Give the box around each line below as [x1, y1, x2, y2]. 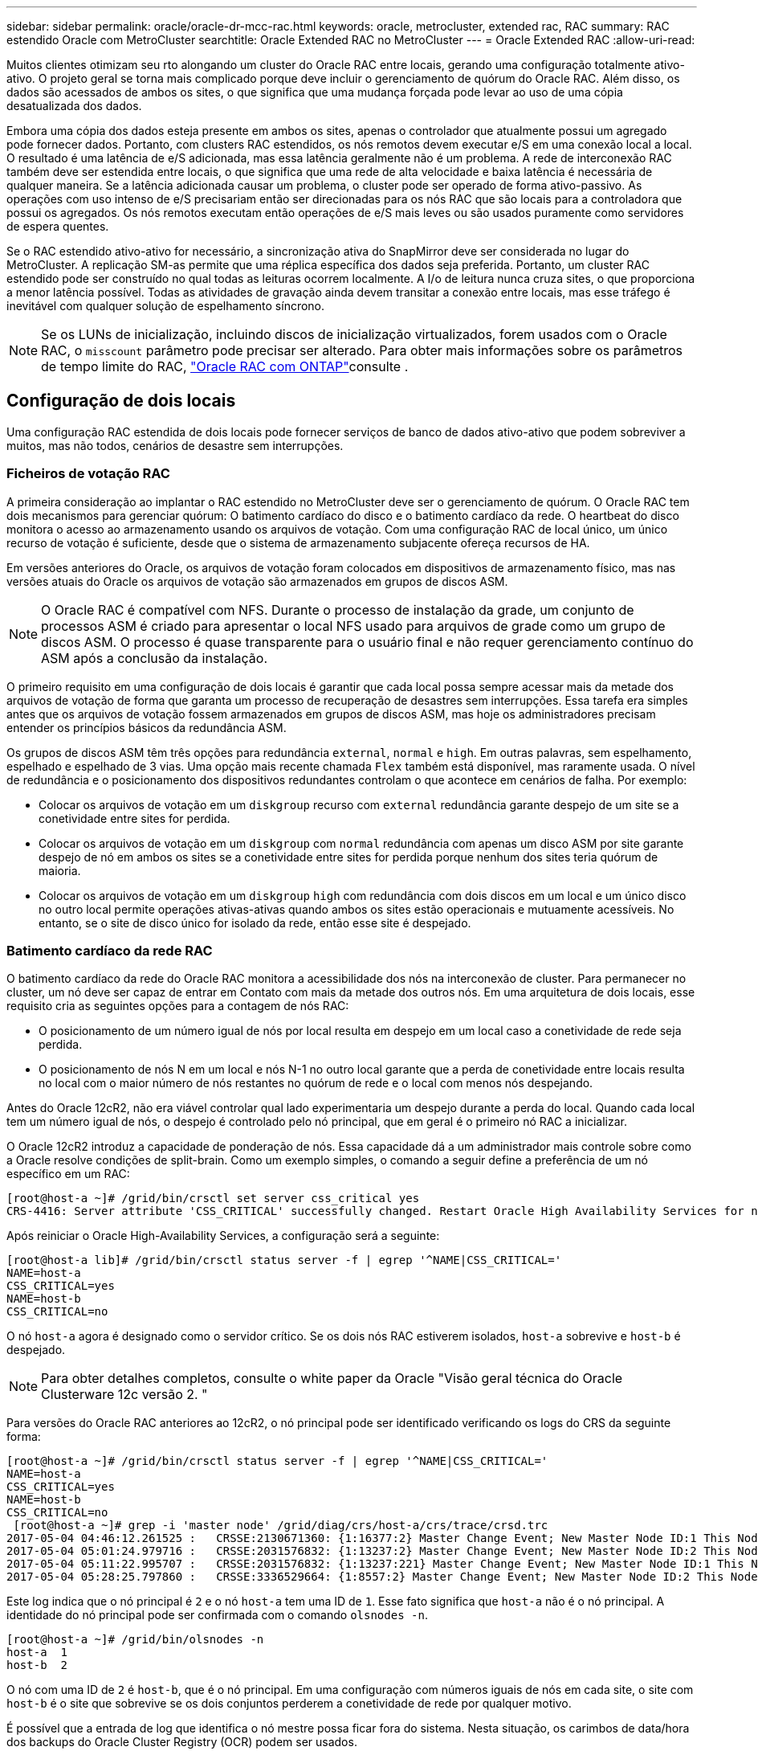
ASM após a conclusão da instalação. [41, 649, 268, 666]
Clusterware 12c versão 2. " [41, 1386, 208, 1403]
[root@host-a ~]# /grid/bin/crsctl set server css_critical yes [6, 1192, 420, 1205]
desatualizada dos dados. [6, 99, 142, 112]
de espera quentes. [6, 219, 109, 233]
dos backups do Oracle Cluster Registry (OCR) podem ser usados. [6, 1735, 357, 1749]
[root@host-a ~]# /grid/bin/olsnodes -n [6, 1633, 264, 1647]
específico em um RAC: [6, 1167, 130, 1181]
